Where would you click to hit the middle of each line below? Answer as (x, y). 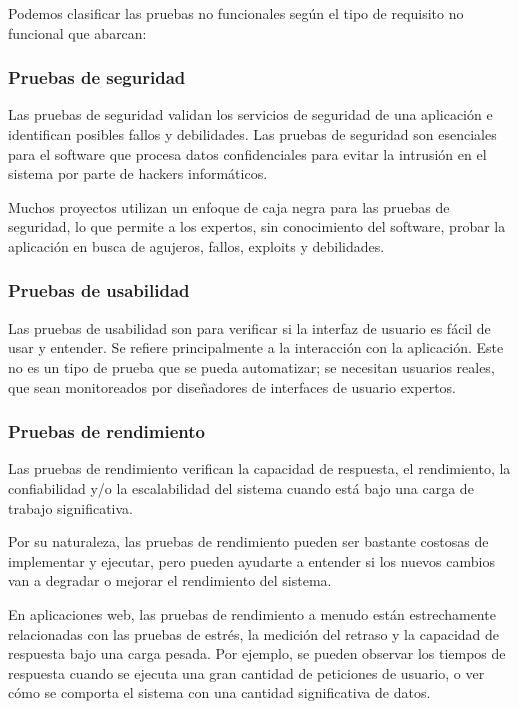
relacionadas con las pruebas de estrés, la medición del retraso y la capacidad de (254, 633)
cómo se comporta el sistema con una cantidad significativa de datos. (219, 692)
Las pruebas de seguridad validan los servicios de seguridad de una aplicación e (250, 114)
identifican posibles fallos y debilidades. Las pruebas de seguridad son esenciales (252, 134)
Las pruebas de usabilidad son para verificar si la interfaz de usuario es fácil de (249, 327)
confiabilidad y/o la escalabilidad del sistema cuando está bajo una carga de (241, 487)
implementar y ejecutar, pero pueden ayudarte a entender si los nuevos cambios (251, 560)
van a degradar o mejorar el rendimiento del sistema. (170, 580)
